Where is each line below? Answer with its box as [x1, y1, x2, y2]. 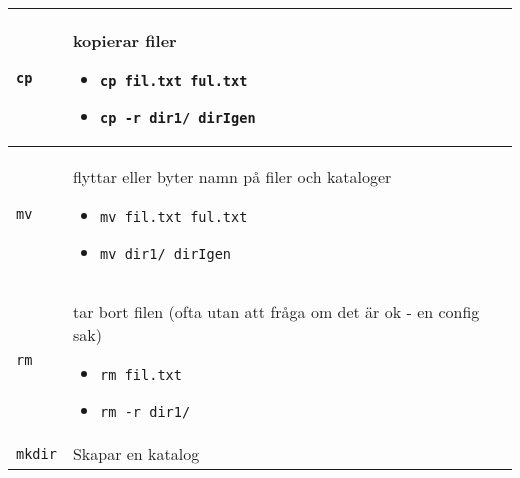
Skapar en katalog [72, 442, 200, 465]
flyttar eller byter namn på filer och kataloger [72, 165, 392, 188]
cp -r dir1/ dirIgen [100, 110, 256, 126]
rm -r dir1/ [100, 404, 191, 420]
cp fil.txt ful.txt [100, 73, 248, 89]
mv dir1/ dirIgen [100, 246, 232, 262]
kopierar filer [72, 29, 177, 52]
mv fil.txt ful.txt [100, 209, 248, 225]
